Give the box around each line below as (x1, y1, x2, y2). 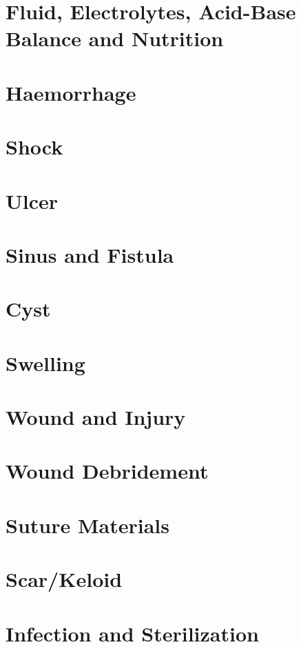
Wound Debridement (6, 457, 209, 485)
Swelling (6, 348, 85, 377)
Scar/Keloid (6, 565, 123, 593)
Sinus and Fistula (6, 240, 174, 268)
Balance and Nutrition (6, 24, 224, 52)
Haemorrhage (6, 78, 136, 106)
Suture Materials (6, 510, 169, 539)
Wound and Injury (6, 403, 186, 430)
